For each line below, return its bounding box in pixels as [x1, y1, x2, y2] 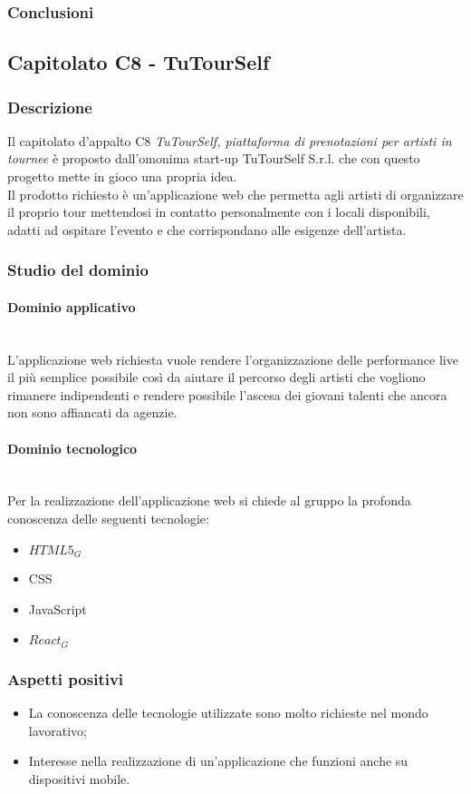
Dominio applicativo [7, 297, 136, 316]
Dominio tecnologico [7, 438, 138, 457]
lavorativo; [28, 720, 88, 740]
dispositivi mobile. [28, 769, 130, 788]
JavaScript [28, 599, 87, 618]
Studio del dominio [7, 259, 149, 281]
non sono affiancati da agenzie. [7, 403, 178, 422]
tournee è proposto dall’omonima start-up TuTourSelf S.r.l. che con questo [7, 149, 420, 168]
